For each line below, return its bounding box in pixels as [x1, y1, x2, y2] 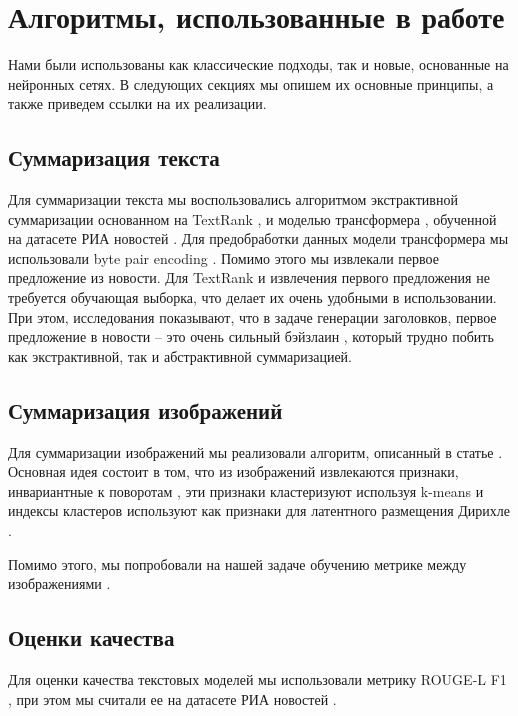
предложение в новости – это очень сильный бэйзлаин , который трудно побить [8, 326, 494, 347]
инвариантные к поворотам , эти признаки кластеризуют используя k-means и [8, 480, 484, 501]
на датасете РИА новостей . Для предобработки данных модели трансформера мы [8, 228, 509, 249]
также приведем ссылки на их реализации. [8, 93, 267, 114]
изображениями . [8, 573, 111, 594]
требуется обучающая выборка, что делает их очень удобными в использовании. [8, 287, 497, 308]
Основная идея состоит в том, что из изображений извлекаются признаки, [8, 461, 459, 482]
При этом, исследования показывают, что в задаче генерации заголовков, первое [8, 306, 497, 327]
